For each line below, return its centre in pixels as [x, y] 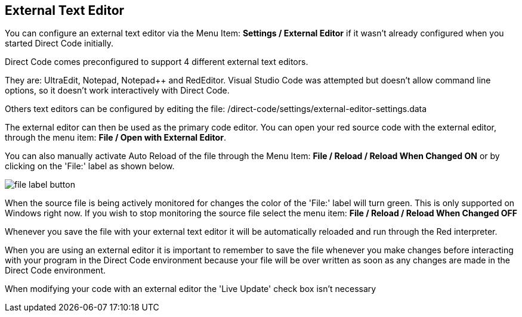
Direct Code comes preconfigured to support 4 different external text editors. [157, 62]
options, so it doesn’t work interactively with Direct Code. [117, 91]
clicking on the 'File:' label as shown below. [90, 166]
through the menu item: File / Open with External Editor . [115, 138]
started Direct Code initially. [59, 43]
